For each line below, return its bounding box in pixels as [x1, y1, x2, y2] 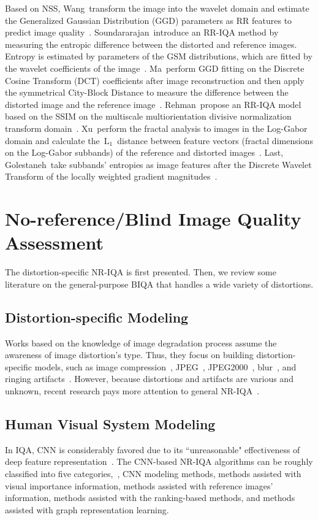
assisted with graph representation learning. [5, 503, 169, 516]
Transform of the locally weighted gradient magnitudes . [5, 170, 218, 183]
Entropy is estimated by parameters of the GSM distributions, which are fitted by [5, 50, 312, 63]
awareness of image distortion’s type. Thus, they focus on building [5, 348, 254, 361]
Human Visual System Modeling [5, 414, 216, 433]
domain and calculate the [5, 134, 100, 147]
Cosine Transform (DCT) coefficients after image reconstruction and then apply [5, 74, 305, 86]
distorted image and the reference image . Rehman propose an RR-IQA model [5, 97, 301, 110]
